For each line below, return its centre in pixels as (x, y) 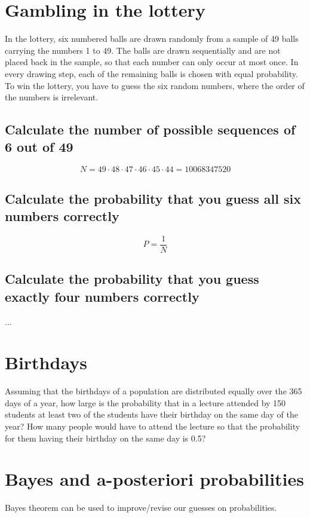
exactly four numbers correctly (102, 296)
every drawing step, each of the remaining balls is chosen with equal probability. (151, 73)
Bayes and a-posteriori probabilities (155, 479)
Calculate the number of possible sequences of (150, 129)
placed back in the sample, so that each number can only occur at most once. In (152, 62)
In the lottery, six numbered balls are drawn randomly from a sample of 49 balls (152, 39)
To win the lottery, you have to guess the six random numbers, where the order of (155, 85)
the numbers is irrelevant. (52, 97)
